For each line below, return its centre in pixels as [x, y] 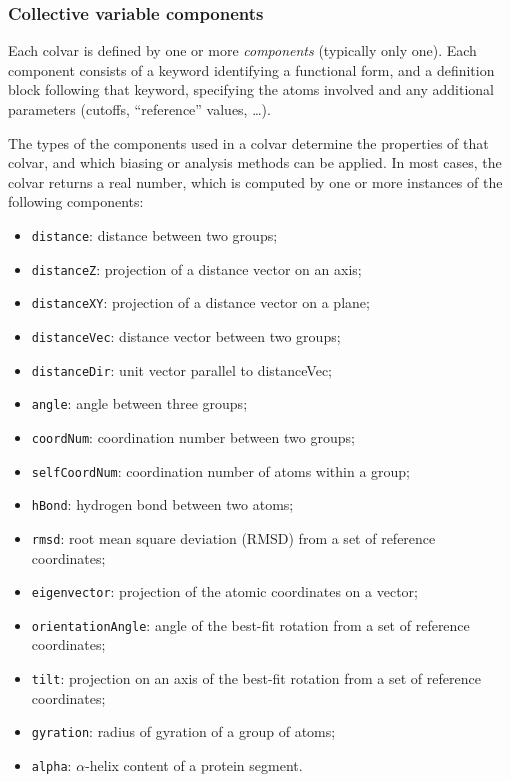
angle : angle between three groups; [139, 403]
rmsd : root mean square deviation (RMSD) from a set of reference [233, 537]
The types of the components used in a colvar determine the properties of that [248, 142]
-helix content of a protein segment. [194, 764]
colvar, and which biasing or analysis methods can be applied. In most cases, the [255, 162]
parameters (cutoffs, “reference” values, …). [139, 109]
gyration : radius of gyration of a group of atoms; [183, 731]
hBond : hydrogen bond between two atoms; [162, 504]
